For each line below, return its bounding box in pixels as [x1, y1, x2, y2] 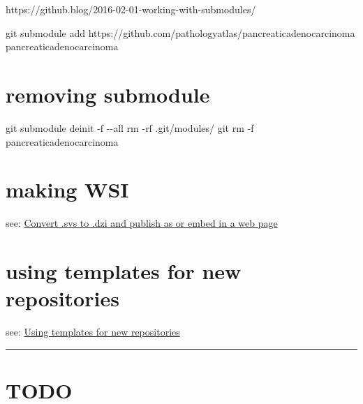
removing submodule [6, 80, 210, 108]
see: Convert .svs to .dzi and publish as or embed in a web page [6, 216, 278, 230]
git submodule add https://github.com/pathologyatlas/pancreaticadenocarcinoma [6, 25, 355, 40]
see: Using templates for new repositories [6, 324, 180, 339]
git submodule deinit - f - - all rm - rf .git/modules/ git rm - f [6, 120, 254, 135]
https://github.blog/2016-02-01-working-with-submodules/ [6, 2, 256, 16]
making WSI [6, 175, 129, 204]
